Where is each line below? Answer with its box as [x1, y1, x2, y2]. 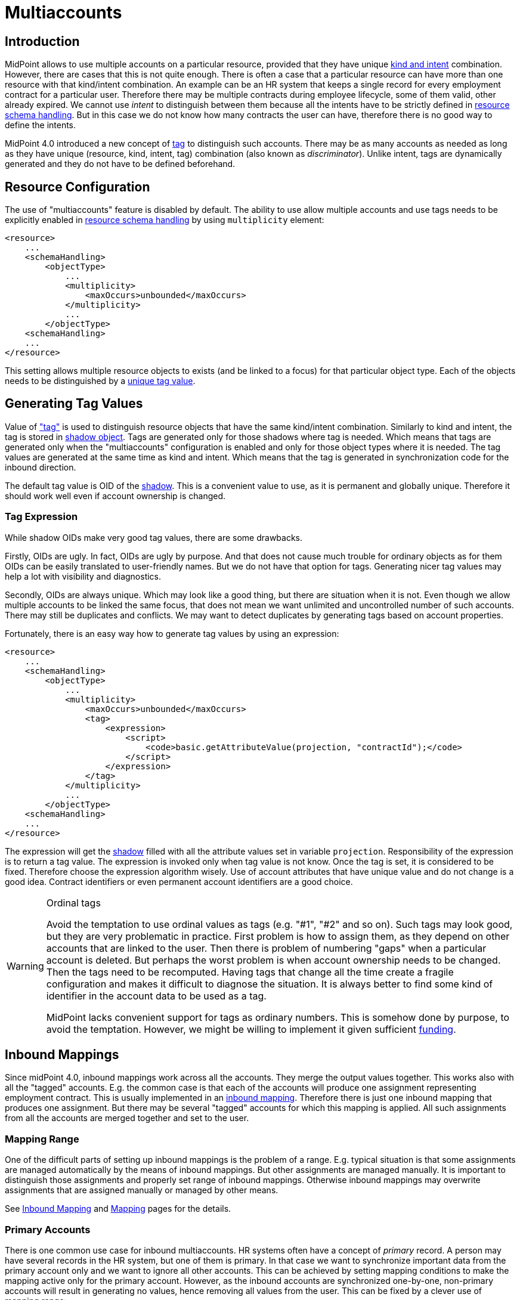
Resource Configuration [5, 179, 150, 194]
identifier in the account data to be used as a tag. [46, 989, 267, 1002]
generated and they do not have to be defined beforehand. [5, 159, 236, 169]
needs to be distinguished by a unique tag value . [5, 376, 196, 386]
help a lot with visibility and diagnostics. [5, 571, 162, 581]
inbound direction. [5, 462, 76, 472]
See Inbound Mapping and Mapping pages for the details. [5, 1203, 231, 1214]
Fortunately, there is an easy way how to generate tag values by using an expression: [5, 628, 339, 639]
